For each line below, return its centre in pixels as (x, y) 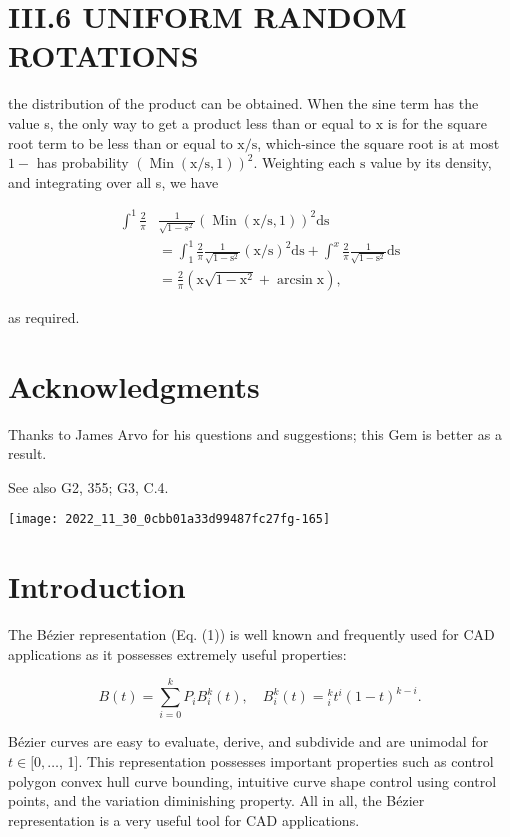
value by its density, (431, 162)
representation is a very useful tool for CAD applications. (184, 819)
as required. (44, 316)
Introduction (97, 586)
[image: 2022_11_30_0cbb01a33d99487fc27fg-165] (169, 519)
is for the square (437, 122)
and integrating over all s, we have (113, 181)
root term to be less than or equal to (120, 142)
